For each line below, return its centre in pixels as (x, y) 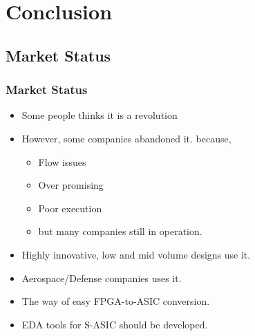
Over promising (71, 185)
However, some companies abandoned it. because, (126, 138)
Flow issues (62, 161)
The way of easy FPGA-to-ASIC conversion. (116, 301)
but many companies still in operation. (120, 231)
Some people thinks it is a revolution (100, 115)
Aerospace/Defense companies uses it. (102, 278)
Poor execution (70, 208)
